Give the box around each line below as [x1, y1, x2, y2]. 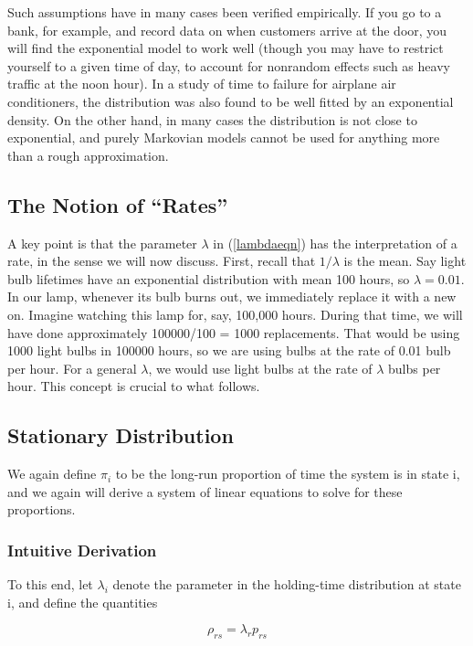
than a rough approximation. [7, 145, 169, 164]
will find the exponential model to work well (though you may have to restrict [7, 38, 444, 58]
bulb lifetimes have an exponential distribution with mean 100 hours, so [7, 269, 410, 288]
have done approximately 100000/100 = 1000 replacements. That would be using [7, 323, 460, 342]
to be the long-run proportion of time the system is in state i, [115, 464, 460, 483]
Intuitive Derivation [7, 538, 157, 561]
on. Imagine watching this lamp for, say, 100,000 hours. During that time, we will [7, 304, 463, 323]
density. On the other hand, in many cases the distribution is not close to [7, 110, 417, 129]
